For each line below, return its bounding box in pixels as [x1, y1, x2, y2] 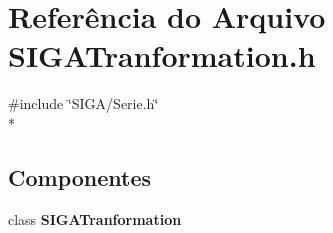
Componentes [8, 161, 152, 192]
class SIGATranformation [8, 208, 182, 229]
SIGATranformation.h [8, 35, 316, 76]
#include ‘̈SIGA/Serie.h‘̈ [8, 93, 159, 114]
